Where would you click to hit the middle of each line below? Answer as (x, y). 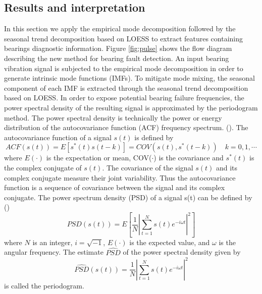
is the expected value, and (170, 242)
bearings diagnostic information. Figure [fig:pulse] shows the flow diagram (118, 48)
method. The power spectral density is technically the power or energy (113, 117)
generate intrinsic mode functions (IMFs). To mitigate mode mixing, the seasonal (129, 78)
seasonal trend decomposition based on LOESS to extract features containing (124, 38)
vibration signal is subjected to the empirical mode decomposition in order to (124, 68)
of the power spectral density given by (182, 252)
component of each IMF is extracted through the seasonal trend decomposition (126, 87)
